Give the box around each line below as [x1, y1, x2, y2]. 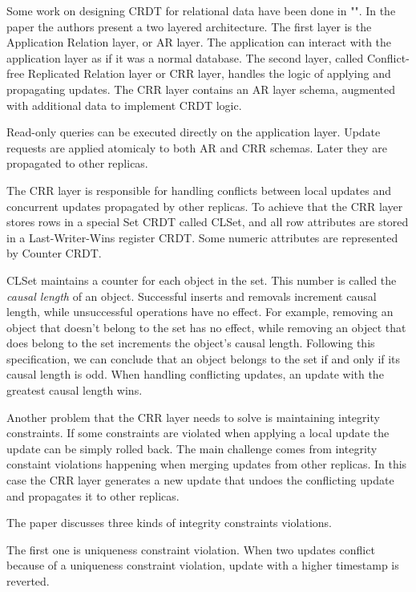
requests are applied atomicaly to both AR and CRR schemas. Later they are [6, 139, 387, 156]
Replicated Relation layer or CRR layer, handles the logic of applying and [27, 65, 391, 82]
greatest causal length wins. [6, 382, 143, 399]
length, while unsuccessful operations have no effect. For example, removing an [6, 303, 394, 320]
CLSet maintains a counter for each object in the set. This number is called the [6, 271, 397, 288]
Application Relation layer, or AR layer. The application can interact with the [6, 34, 392, 51]
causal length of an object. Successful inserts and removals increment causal [6, 287, 377, 304]
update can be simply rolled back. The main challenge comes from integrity [6, 440, 378, 456]
